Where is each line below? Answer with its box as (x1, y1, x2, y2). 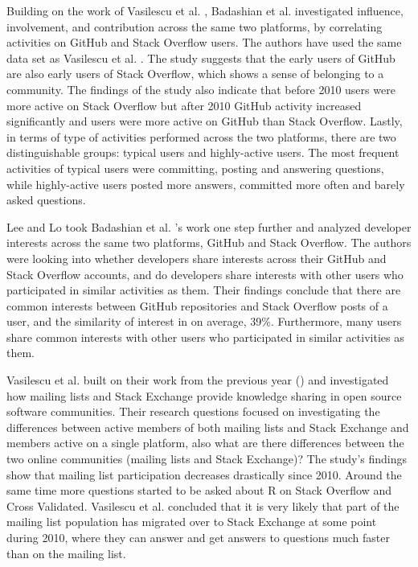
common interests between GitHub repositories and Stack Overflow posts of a (6, 297, 388, 314)
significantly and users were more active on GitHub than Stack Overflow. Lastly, (6, 113, 403, 129)
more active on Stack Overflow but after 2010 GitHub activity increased (6, 97, 362, 113)
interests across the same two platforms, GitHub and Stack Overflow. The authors (6, 234, 412, 251)
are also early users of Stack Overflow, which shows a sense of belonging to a (6, 65, 384, 82)
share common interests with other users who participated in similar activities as (6, 328, 404, 345)
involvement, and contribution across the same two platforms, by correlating (6, 18, 383, 35)
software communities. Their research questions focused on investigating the (6, 403, 380, 420)
